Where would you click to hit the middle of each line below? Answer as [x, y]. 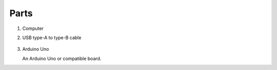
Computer [33, 28]
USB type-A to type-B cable [52, 38]
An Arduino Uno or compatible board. [62, 58]
